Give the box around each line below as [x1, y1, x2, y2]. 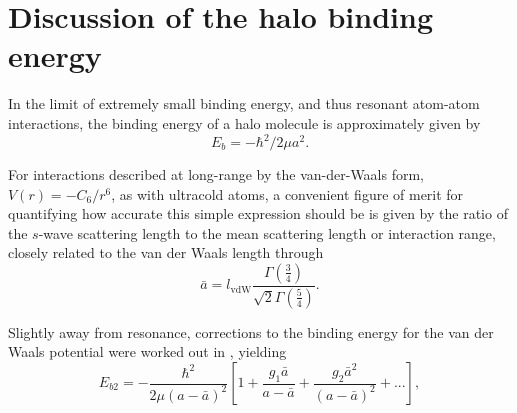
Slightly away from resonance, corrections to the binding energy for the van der [8, 321, 494, 342]
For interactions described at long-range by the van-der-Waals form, [8, 164, 425, 184]
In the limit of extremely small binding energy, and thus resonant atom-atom [8, 93, 480, 114]
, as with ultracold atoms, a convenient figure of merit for [111, 183, 464, 204]
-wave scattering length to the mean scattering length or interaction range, [38, 222, 496, 243]
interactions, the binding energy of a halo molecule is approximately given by [8, 112, 481, 133]
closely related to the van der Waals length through [8, 242, 324, 263]
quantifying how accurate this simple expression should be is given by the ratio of [8, 203, 508, 224]
